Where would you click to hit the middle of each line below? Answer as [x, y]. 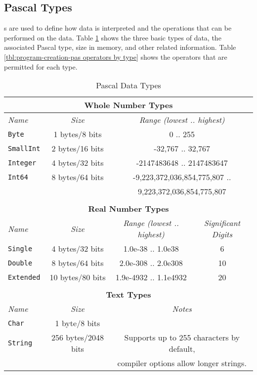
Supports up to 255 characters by [182, 337]
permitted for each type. [41, 66]
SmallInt [24, 148]
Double [20, 263]
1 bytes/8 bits [78, 134]
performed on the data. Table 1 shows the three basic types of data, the [113, 37]
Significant [222, 223]
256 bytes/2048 [78, 337]
